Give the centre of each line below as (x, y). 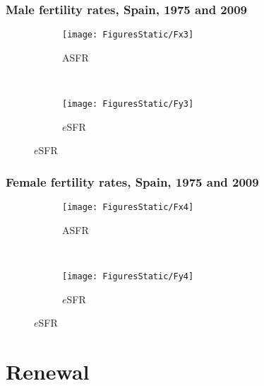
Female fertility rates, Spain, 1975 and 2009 (132, 181)
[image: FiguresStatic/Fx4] (128, 207)
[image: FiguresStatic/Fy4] (128, 276)
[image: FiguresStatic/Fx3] (128, 35)
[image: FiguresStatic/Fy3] (128, 104)
